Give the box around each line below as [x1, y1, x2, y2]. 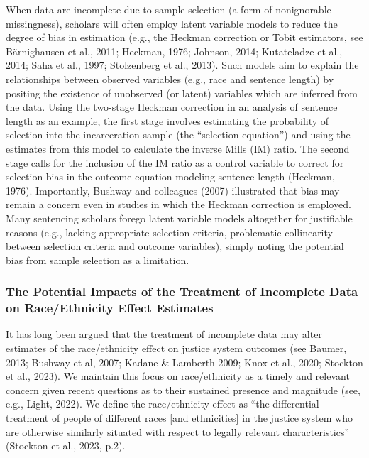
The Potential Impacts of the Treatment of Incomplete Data [6, 283, 358, 300]
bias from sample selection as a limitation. [6, 252, 189, 267]
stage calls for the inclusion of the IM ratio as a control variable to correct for [6, 155, 344, 170]
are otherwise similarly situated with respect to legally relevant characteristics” [6, 424, 350, 439]
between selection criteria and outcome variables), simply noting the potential [6, 239, 344, 253]
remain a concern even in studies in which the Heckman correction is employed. [6, 197, 351, 212]
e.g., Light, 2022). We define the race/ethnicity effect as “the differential [6, 396, 319, 411]
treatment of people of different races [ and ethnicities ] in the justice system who [6, 410, 353, 425]
